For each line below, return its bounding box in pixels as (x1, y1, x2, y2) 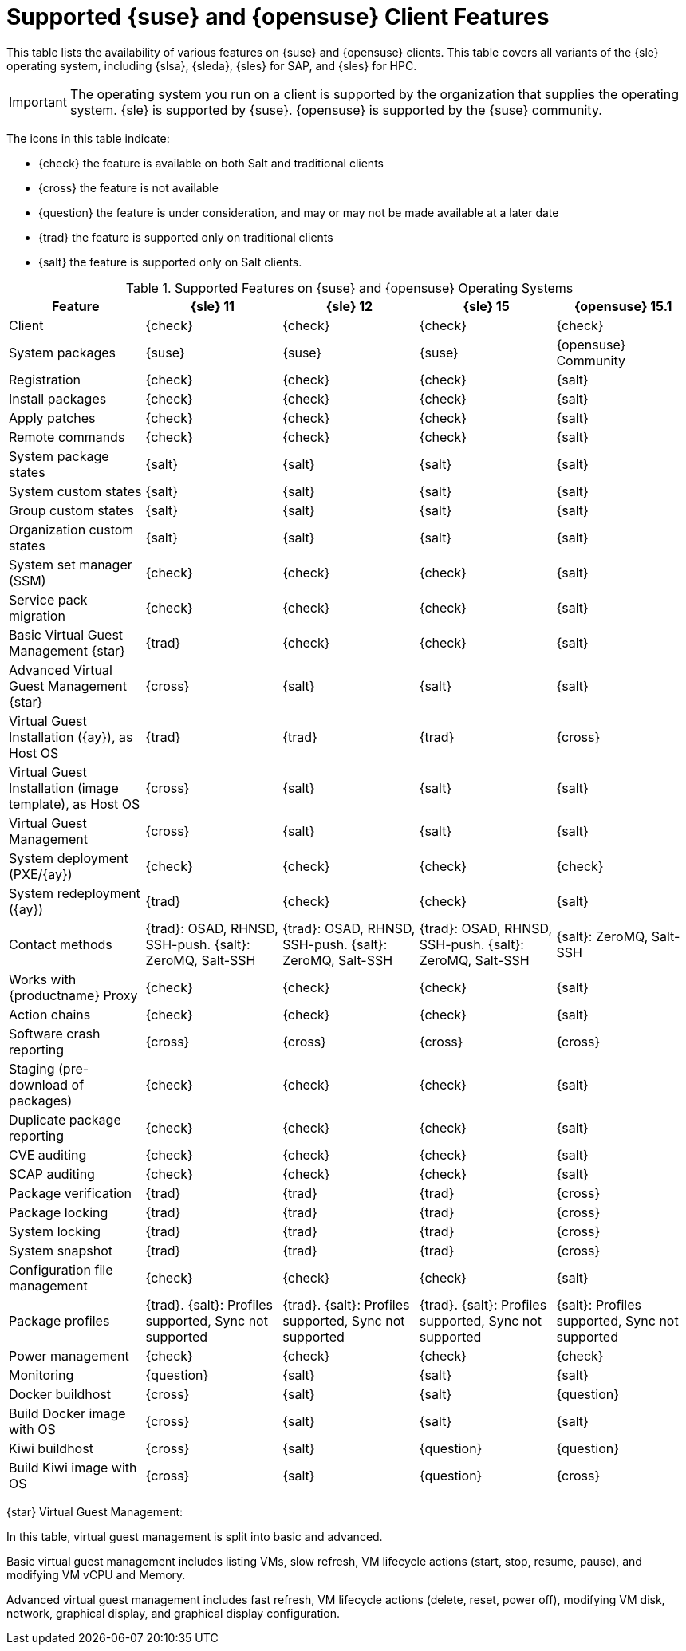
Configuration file (9, 1261, 113, 1278)
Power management (9, 1347, 129, 1364)
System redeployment (9, 885, 140, 901)
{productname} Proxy (9, 987, 138, 1003)
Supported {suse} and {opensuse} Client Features (6, 3, 550, 30)
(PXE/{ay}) (9, 865, 73, 882)
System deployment (9, 849, 128, 866)
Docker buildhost (9, 1385, 112, 1402)
